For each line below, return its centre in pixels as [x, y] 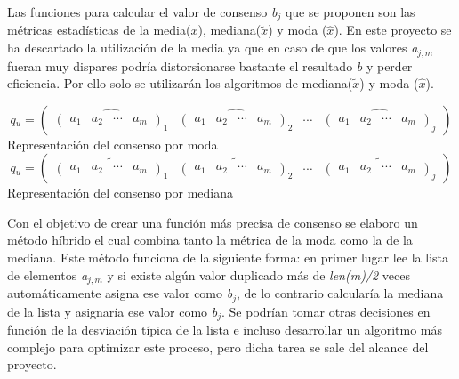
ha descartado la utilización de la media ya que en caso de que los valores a [213, 48]
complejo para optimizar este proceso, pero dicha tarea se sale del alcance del [218, 347]
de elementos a [48, 274]
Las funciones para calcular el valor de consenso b [142, 12]
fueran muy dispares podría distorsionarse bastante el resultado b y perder [210, 65]
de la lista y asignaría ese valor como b [113, 311]
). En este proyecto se [393, 30]
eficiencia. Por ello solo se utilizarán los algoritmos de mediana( [180, 83]
